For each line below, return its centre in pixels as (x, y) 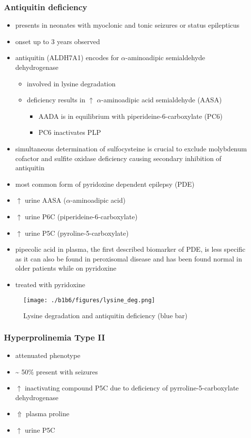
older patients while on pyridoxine (66, 268)
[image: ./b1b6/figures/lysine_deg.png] (89, 300)
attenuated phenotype (48, 355)
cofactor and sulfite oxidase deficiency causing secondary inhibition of (118, 158)
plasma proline (47, 414)
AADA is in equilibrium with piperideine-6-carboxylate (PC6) (131, 116)
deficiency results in (56, 100)
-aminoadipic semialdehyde (165, 57)
